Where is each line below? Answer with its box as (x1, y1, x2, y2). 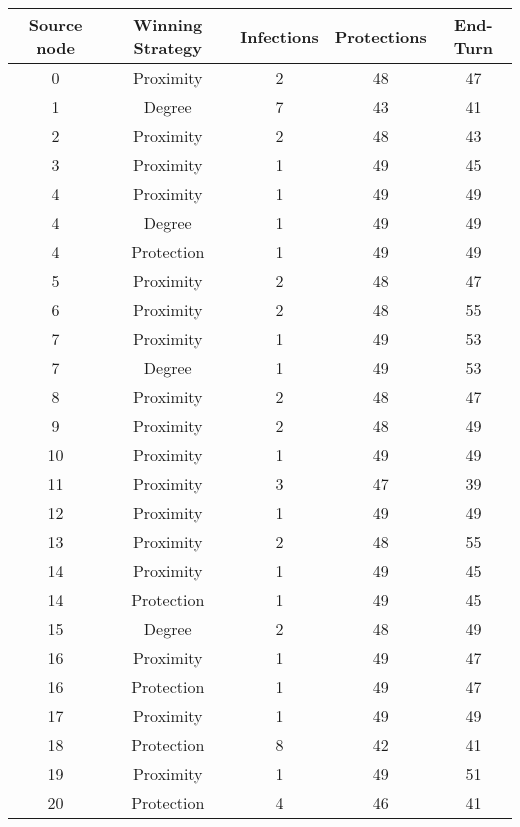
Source (28, 13, 83, 36)
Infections (240, 24, 319, 48)
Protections (334, 24, 427, 48)
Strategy (133, 36, 202, 59)
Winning (133, 13, 203, 36)
